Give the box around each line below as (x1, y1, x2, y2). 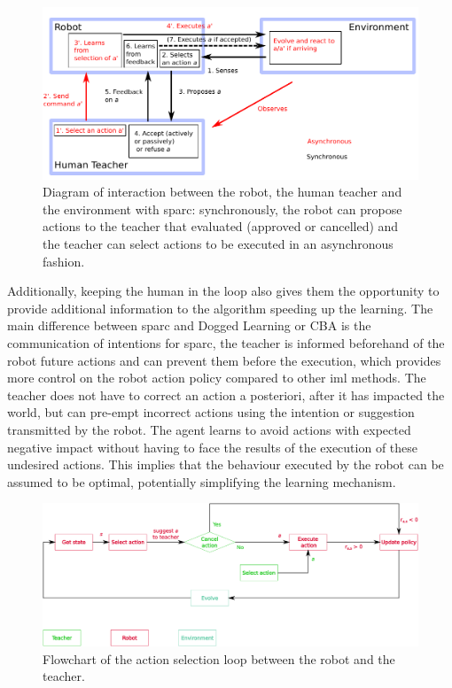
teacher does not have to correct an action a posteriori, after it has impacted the (7, 385, 445, 404)
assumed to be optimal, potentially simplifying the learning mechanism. (7, 472, 396, 491)
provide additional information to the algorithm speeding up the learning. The (7, 298, 433, 317)
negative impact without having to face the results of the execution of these (7, 437, 418, 456)
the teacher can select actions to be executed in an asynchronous (43, 235, 394, 253)
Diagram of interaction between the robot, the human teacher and (43, 182, 402, 201)
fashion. (43, 251, 85, 270)
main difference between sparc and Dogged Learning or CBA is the (7, 316, 371, 335)
